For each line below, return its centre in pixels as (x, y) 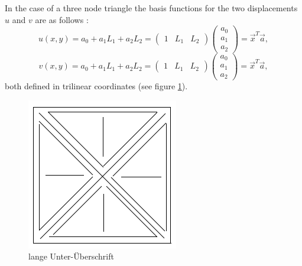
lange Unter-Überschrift (71, 256)
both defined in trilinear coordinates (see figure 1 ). (96, 86)
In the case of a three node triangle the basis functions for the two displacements (151, 8)
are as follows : (62, 19)
